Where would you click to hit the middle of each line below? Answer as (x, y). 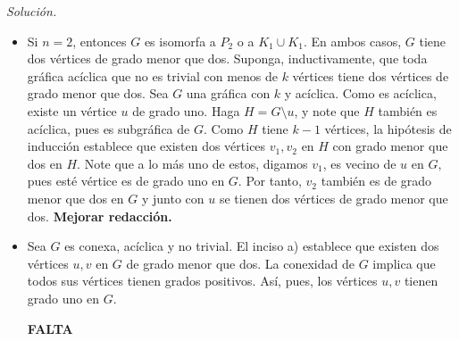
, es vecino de (359, 163)
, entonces (100, 41)
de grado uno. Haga (186, 110)
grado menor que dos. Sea (98, 93)
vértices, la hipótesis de (388, 128)
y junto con (173, 198)
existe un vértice (72, 110)
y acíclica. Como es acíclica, (360, 93)
